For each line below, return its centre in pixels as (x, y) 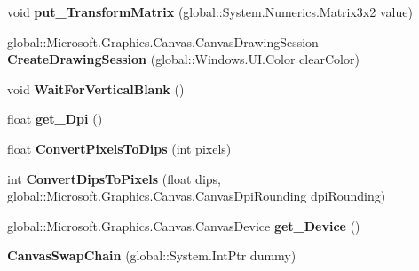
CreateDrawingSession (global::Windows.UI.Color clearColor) (183, 59)
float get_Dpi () (55, 119)
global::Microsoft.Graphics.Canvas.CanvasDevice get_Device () (184, 225)
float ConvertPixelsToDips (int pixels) (119, 148)
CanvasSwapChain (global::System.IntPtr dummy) (152, 255)
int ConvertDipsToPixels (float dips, (114, 178)
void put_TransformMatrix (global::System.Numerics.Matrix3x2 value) (210, 12)
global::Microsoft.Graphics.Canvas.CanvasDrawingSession (163, 41)
